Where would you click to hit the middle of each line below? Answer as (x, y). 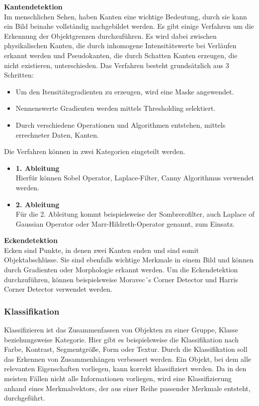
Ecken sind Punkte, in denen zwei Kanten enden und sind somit (101, 250)
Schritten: (19, 75)
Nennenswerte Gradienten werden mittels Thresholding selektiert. (116, 108)
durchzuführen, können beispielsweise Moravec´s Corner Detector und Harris (121, 279)
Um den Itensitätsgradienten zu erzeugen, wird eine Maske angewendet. (125, 91)
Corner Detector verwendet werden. (58, 289)
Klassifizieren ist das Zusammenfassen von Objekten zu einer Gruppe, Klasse (121, 330)
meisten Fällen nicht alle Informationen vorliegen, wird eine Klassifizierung (118, 378)
